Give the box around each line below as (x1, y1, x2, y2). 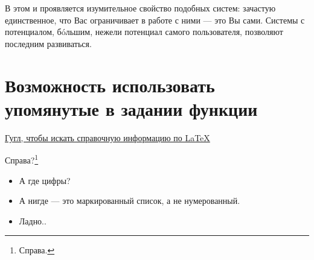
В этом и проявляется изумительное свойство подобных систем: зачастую (5, 2, 276, 14)
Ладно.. (19, 214, 46, 227)
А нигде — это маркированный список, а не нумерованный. (19, 194, 240, 207)
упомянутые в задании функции (5, 96, 258, 121)
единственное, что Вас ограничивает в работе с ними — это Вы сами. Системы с (5, 13, 305, 26)
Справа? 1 (5, 152, 39, 166)
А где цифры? (19, 174, 71, 186)
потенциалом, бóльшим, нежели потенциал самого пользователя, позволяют (5, 25, 283, 38)
